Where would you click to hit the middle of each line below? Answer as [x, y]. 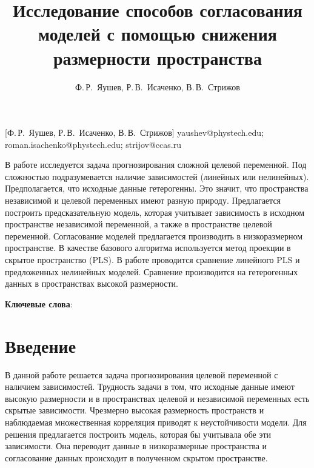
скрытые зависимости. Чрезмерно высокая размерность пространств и [135, 410]
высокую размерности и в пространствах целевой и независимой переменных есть [157, 398]
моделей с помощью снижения [158, 34]
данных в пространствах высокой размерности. [92, 283]
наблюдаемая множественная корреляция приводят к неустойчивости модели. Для [156, 422]
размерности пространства [158, 57]
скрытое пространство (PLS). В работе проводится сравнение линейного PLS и [152, 260]
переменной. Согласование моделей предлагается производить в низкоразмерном [154, 236]
